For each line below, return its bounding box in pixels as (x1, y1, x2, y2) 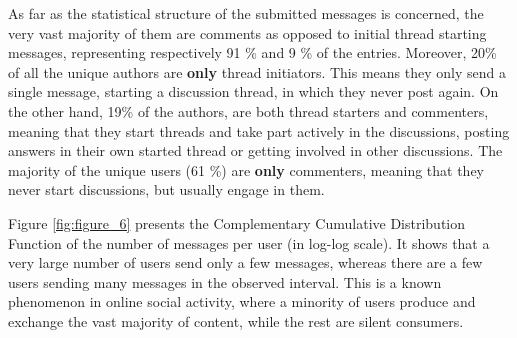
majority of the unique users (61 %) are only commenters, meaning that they (8, 159, 485, 180)
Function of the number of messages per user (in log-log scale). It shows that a (8, 232, 490, 253)
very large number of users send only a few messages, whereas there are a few (8, 252, 483, 273)
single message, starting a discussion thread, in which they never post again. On (8, 81, 499, 102)
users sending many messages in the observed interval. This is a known (8, 271, 442, 292)
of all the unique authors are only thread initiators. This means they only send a (8, 61, 506, 82)
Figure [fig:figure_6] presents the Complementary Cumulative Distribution (8, 212, 466, 233)
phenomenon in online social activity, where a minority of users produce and (8, 291, 476, 312)
